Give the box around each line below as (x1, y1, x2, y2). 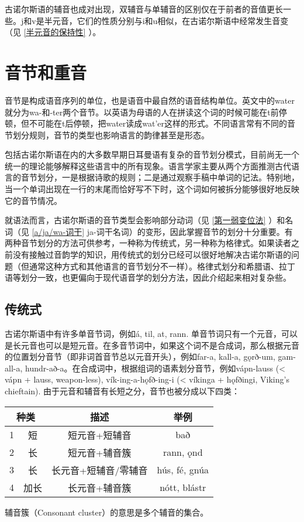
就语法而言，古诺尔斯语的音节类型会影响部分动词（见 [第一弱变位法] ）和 (5, 214, 285, 226)
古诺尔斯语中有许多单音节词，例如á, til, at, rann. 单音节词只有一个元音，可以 (5, 327, 298, 340)
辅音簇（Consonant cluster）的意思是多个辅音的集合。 (5, 506, 209, 518)
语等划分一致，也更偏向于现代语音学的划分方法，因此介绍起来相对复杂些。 (5, 271, 291, 284)
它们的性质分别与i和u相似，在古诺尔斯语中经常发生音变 (77, 14, 289, 26)
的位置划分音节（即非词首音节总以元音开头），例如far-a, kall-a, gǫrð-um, (5, 350, 275, 363)
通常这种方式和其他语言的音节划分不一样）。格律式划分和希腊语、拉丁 (29, 260, 295, 272)
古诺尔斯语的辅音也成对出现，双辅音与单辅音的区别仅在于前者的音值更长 (5, 3, 283, 15)
